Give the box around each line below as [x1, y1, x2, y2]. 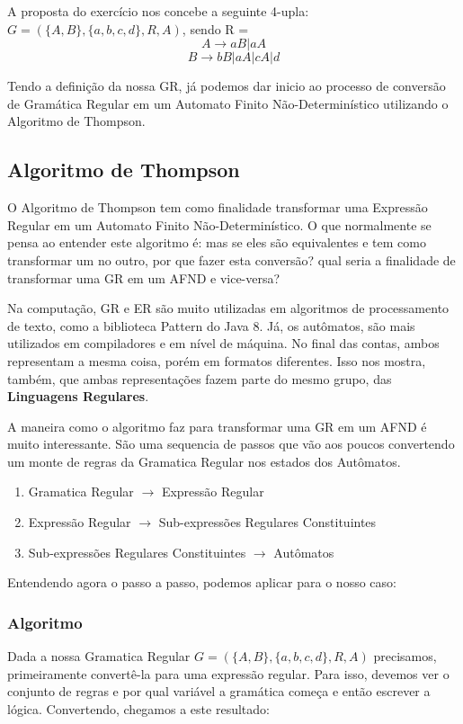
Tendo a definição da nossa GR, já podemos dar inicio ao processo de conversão [7, 76, 446, 95]
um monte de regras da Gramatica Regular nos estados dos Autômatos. [7, 451, 401, 470]
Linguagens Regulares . [7, 387, 149, 406]
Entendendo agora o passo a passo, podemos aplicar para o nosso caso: [7, 573, 396, 592]
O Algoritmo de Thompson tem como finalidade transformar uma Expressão [7, 198, 428, 217]
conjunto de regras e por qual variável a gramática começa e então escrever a [7, 682, 431, 701]
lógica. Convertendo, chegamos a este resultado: [7, 699, 270, 718]
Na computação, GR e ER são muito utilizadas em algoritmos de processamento [7, 299, 450, 317]
